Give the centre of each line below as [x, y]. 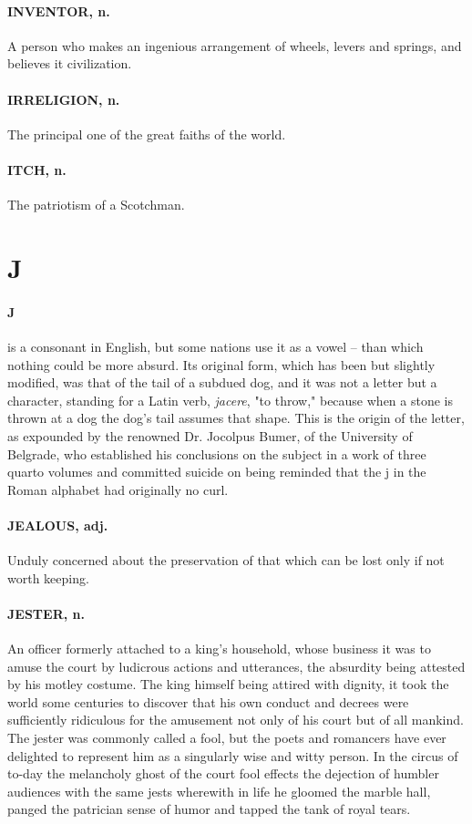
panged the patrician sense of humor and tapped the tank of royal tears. [209, 809]
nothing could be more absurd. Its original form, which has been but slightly [221, 364]
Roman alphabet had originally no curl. [118, 489]
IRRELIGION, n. [64, 99]
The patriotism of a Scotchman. [96, 205]
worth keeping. [48, 577]
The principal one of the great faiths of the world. [147, 134]
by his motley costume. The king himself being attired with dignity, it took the [228, 684]
